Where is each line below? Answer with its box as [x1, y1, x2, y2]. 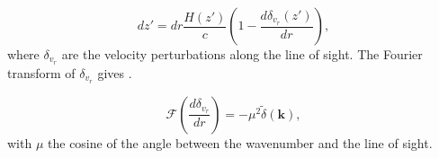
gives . [97, 63, 132, 82]
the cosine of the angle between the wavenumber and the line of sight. [48, 133, 433, 152]
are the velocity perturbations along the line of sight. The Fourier [61, 45, 423, 63]
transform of [7, 63, 76, 82]
